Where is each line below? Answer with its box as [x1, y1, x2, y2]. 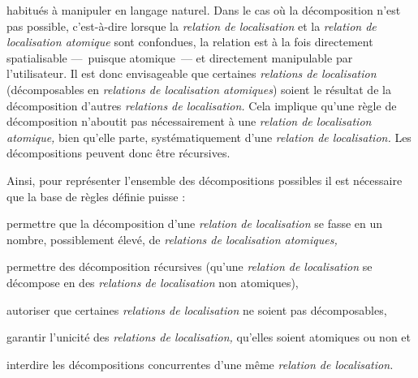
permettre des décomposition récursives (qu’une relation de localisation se [6, 258, 373, 275]
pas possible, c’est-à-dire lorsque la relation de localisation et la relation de [6, 17, 377, 34]
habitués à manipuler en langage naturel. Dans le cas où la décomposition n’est [6, 2, 401, 18]
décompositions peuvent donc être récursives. [6, 144, 231, 161]
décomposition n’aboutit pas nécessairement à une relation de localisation [6, 113, 372, 130]
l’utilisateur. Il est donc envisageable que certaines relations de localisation [6, 65, 377, 82]
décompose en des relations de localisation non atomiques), [6, 273, 299, 290]
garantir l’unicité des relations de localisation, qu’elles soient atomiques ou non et [6, 329, 412, 346]
